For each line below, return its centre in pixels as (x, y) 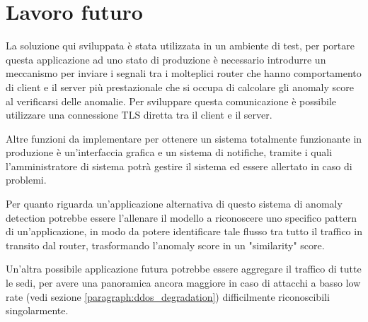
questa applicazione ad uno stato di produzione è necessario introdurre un (166, 59)
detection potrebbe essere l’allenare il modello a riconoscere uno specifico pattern (181, 217)
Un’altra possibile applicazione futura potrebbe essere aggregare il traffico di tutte (184, 269)
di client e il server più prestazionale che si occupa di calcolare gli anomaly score (180, 87)
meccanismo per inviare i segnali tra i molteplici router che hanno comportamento (184, 73)
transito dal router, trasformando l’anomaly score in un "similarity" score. (165, 245)
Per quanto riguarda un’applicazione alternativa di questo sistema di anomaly (174, 204)
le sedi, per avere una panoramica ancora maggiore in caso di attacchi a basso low (183, 283)
